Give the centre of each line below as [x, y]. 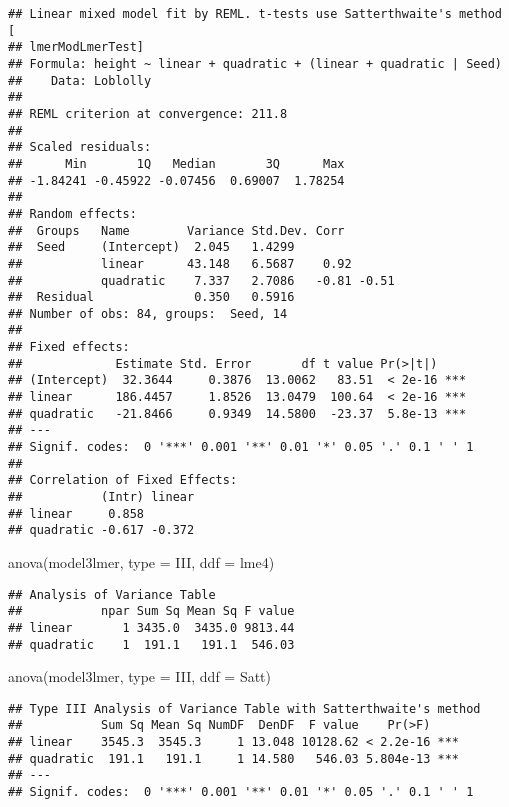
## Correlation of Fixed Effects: [123, 480]
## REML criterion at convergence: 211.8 [148, 113]
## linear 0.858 [76, 513]
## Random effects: [72, 213]
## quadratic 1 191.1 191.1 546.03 [151, 644]
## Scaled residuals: [80, 147]
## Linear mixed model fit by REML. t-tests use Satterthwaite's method [255, 14]
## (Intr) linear [101, 497]
